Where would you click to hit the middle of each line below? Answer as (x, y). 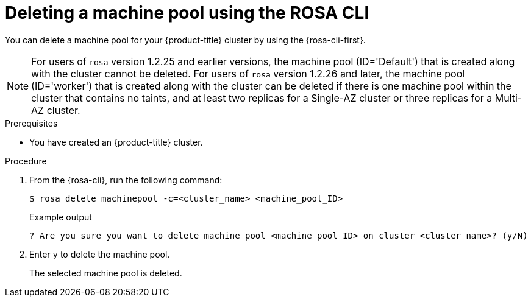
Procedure (26, 161)
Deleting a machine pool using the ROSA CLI (187, 13)
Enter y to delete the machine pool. (100, 254)
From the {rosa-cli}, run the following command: (126, 180)
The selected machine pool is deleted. (106, 273)
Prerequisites (31, 123)
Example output (61, 217)
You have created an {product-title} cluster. (116, 142)
